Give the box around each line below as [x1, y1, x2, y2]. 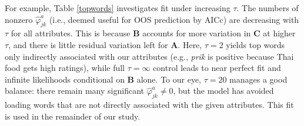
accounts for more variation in [142, 27, 251, 39]
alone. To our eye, [136, 73, 202, 85]
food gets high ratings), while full [5, 62, 125, 74]
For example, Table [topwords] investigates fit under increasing [5, 2, 230, 13]
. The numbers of [236, 2, 299, 13]
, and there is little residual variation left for [8, 38, 168, 50]
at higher [263, 27, 296, 39]
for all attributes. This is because [11, 27, 131, 39]
